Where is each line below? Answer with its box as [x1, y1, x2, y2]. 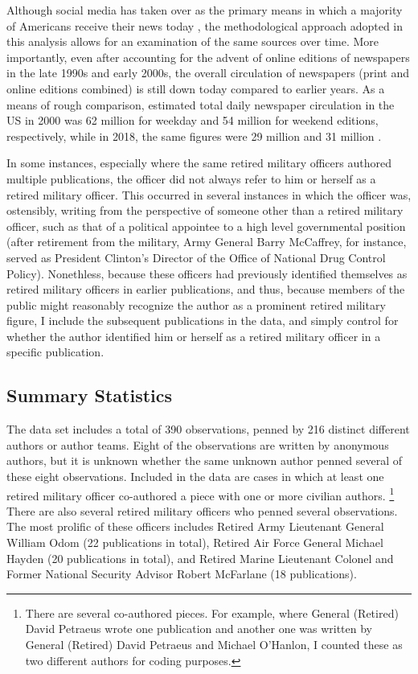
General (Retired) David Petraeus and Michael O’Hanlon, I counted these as [25, 636, 403, 653]
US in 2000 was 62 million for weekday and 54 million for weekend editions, [6, 112, 379, 129]
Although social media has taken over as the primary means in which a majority [6, 2, 403, 18]
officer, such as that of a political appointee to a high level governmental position [6, 217, 406, 234]
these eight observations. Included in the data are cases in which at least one [6, 468, 384, 485]
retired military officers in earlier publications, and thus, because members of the [6, 281, 405, 298]
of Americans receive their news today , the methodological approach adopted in [6, 17, 404, 34]
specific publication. [6, 343, 104, 360]
